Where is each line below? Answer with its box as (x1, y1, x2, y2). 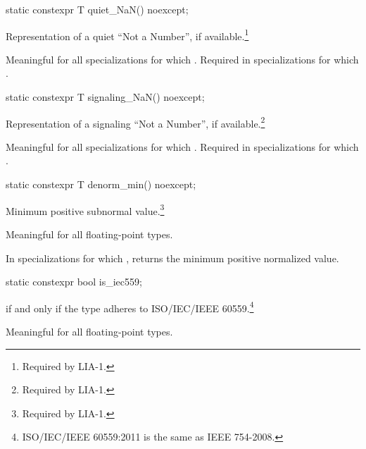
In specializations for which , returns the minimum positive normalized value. (6, 250, 339, 265)
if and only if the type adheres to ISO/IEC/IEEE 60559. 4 (6, 298, 254, 315)
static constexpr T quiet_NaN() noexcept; (6, 2, 189, 16)
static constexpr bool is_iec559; (6, 274, 142, 289)
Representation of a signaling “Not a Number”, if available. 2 (6, 113, 265, 130)
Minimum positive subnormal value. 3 (6, 201, 165, 218)
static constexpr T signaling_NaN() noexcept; (6, 90, 205, 104)
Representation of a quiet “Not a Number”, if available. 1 (6, 26, 249, 43)
